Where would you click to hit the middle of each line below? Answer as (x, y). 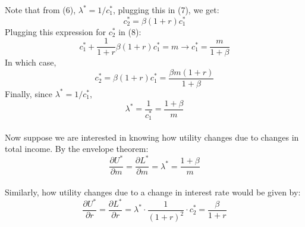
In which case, (31, 62)
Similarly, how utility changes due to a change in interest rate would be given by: (153, 192)
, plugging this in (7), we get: (166, 10)
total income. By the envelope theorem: (77, 149)
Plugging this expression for (56, 31)
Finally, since (29, 93)
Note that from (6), (40, 10)
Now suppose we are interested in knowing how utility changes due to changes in (152, 137)
